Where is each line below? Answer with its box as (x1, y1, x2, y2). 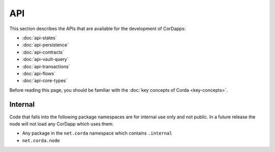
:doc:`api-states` (22, 35, 57, 41)
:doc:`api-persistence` (22, 42, 69, 48)
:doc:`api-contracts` (22, 49, 64, 55)
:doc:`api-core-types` (22, 78, 68, 84)
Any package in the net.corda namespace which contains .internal (22, 130, 173, 136)
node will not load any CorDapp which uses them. (9, 120, 114, 127)
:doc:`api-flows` (22, 70, 56, 77)
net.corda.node (22, 138, 61, 143)
